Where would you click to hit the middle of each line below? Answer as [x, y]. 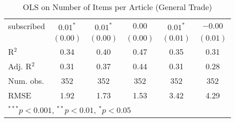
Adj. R [20, 66]
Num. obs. [26, 81]
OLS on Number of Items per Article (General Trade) [117, 7]
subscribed [27, 26]
